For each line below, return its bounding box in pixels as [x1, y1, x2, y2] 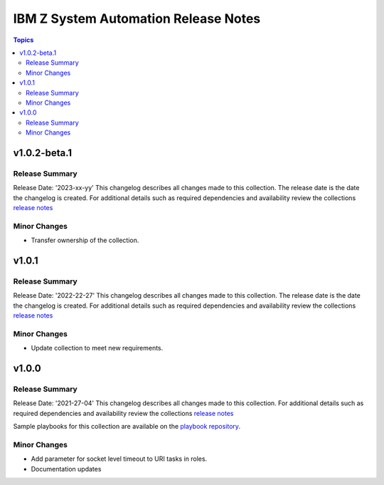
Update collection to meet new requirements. [31, 344, 164, 353]
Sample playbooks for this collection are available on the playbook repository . [13, 422, 241, 431]
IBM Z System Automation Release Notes [13, 11, 261, 26]
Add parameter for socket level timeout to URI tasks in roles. [31, 454, 208, 463]
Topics [13, 36, 34, 44]
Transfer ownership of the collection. [31, 236, 139, 245]
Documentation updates [31, 464, 102, 473]
